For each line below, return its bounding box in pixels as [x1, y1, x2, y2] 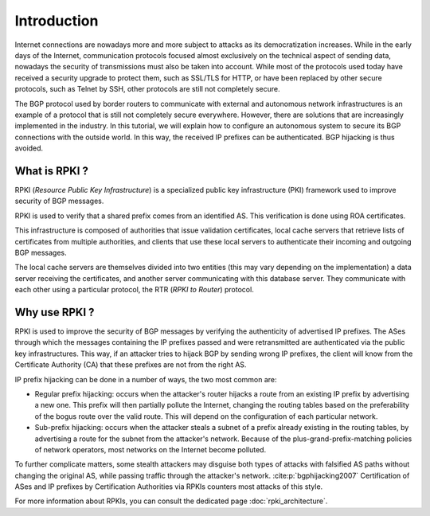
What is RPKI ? [14, 164, 89, 178]
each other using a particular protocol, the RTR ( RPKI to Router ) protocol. [14, 285, 254, 295]
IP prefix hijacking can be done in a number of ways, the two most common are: [14, 374, 278, 384]
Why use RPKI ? [14, 305, 95, 319]
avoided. [14, 143, 44, 153]
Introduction [14, 12, 99, 29]
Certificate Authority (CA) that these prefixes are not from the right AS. [14, 360, 247, 369]
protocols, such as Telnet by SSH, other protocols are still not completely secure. [14, 84, 280, 94]
